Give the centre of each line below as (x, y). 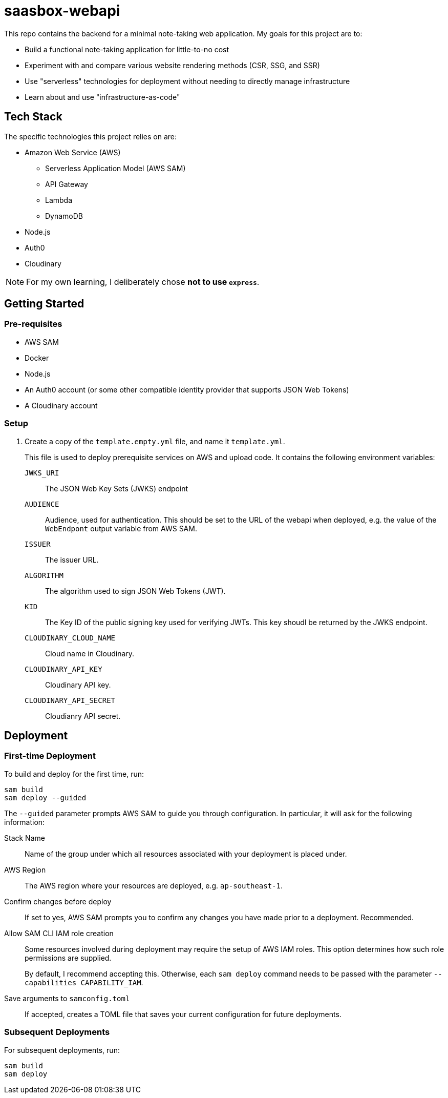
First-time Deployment (50, 756)
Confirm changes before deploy (58, 901)
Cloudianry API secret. (83, 716)
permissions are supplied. (68, 958)
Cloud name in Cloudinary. (90, 653)
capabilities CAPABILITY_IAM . (84, 982)
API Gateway (67, 184)
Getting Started (44, 304)
